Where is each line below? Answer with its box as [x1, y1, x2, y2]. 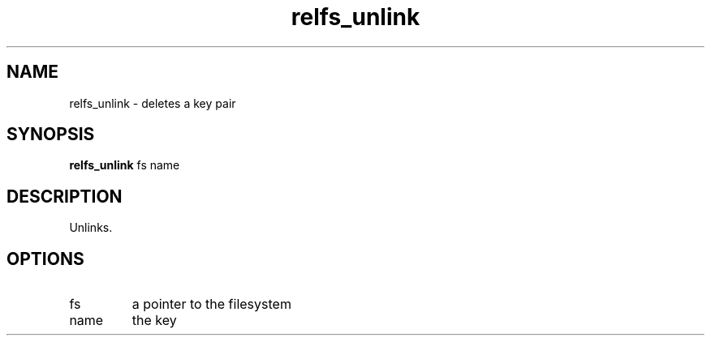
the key [131, 312, 177, 329]
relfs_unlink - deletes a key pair [69, 96, 236, 110]
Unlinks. [69, 220, 113, 235]
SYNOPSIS [6, 124, 95, 145]
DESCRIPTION [6, 186, 123, 207]
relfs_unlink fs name [69, 158, 180, 173]
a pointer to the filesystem [131, 296, 291, 313]
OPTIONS [6, 248, 84, 269]
